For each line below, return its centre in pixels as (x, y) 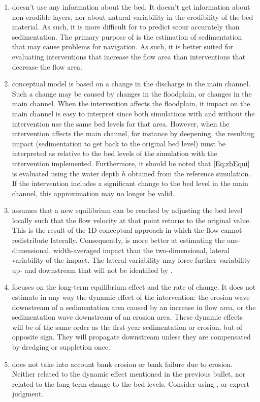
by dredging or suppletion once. (61, 347)
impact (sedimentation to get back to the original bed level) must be (119, 143)
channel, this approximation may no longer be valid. (93, 193)
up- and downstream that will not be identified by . (92, 270)
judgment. (28, 394)
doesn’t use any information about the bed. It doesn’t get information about (131, 7)
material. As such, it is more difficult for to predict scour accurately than (126, 27)
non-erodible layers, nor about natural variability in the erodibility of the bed (133, 17)
